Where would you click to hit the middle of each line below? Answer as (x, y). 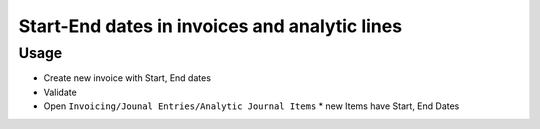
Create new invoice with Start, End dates (127, 78)
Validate (60, 92)
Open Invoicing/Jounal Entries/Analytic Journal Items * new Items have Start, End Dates (251, 106)
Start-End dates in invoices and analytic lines (210, 26)
